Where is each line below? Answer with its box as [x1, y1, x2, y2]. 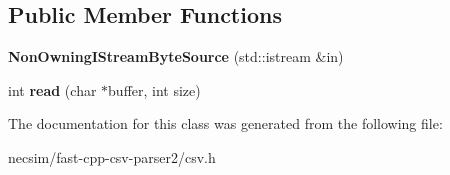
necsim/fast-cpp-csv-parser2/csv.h [8, 146, 216, 167]
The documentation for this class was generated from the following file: [8, 113, 443, 134]
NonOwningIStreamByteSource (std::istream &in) [8, 46, 344, 67]
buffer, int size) [108, 79, 201, 100]
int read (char [8, 79, 97, 100]
